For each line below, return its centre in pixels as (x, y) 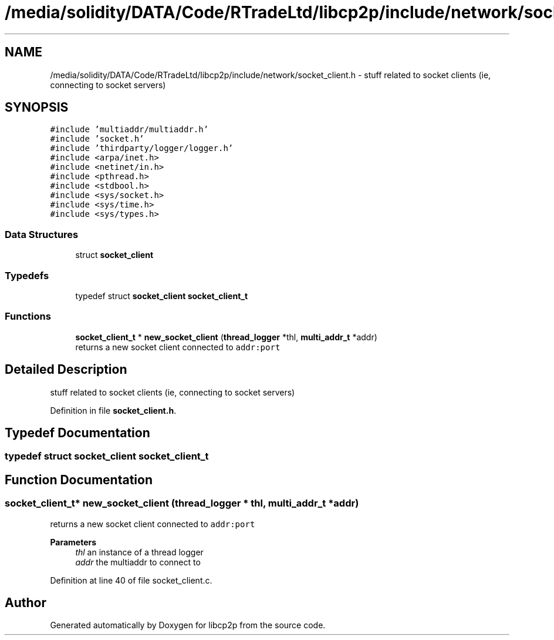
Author (26, 603)
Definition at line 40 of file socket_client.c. (131, 580)
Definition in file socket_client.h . (113, 410)
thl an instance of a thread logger (139, 552)
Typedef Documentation (77, 433)
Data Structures (42, 234)
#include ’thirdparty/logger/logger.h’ (142, 148)
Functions (28, 316)
